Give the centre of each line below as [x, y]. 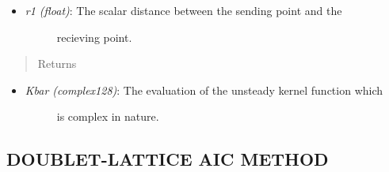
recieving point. [94, 37]
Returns [57, 64]
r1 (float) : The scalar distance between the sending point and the [183, 10]
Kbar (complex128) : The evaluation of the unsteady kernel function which [204, 90]
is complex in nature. [108, 116]
